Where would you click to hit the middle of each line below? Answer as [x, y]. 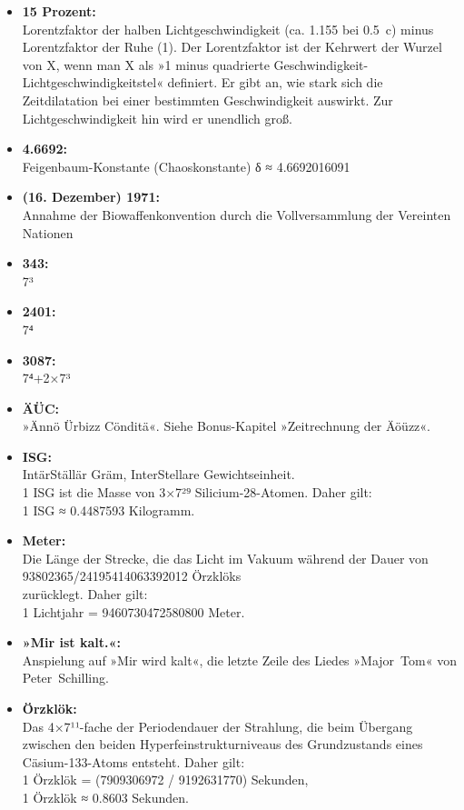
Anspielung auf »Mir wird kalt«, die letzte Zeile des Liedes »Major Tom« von [239, 660]
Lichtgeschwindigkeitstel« [93, 82]
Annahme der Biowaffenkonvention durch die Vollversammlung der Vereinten [237, 214]
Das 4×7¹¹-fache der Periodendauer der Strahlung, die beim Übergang [217, 726]
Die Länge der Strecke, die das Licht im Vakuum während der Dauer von [225, 558]
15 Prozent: [59, 11]
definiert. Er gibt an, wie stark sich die [275, 82]
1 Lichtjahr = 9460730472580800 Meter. [133, 611]
